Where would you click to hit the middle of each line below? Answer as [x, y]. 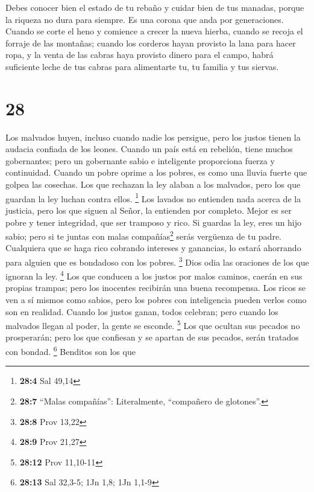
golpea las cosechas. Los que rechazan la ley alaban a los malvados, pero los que [153, 184]
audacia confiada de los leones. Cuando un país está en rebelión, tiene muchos [149, 149]
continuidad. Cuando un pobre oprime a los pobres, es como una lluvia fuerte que [156, 172]
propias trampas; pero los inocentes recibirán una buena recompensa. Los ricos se [156, 288]
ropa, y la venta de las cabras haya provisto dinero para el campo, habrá [140, 55]
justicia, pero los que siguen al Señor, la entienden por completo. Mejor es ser [149, 210]
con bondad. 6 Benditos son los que [71, 350]
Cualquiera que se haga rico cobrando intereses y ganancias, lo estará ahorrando [153, 248]
